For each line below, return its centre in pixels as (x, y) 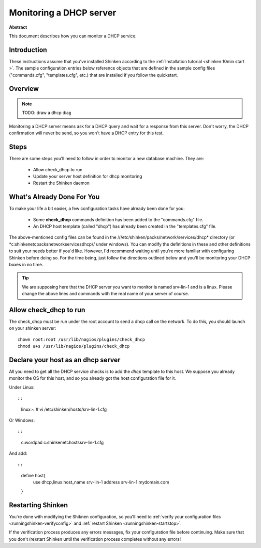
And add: (18, 453)
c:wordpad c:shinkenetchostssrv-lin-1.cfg (62, 442)
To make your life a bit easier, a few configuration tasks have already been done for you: (97, 209)
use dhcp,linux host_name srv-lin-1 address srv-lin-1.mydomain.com (101, 482)
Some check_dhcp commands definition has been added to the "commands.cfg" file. (118, 219)
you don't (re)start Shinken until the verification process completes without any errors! (95, 539)
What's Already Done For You (54, 197)
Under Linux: (22, 387)
